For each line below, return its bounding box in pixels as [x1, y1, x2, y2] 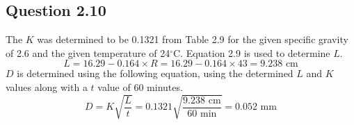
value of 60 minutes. [97, 79, 183, 94]
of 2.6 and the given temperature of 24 [6, 45, 170, 60]
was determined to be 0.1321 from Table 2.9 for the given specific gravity [37, 32, 348, 47]
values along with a [6, 79, 88, 94]
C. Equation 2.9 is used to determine [172, 45, 330, 60]
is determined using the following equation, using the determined [17, 66, 293, 81]
